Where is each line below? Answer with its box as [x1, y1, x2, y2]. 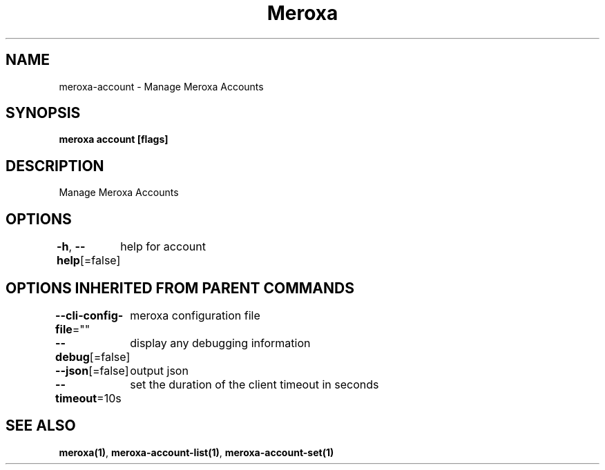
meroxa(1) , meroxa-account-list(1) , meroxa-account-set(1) [59, 446, 334, 458]
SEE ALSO [6, 417, 76, 435]
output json [130, 363, 189, 378]
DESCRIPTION [6, 157, 104, 175]
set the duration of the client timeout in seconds [130, 377, 379, 391]
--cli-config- [55, 308, 124, 322]
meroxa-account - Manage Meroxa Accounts [59, 80, 264, 92]
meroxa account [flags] [59, 133, 169, 146]
